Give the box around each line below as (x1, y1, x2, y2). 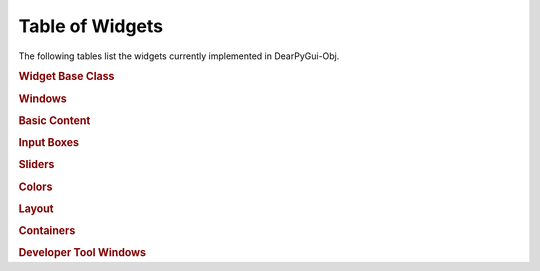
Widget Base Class (18, 70, 115, 84)
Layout (18, 201, 54, 215)
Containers (18, 224, 76, 238)
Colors (18, 180, 53, 194)
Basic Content (18, 113, 91, 127)
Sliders (18, 158, 55, 172)
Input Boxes (18, 136, 80, 150)
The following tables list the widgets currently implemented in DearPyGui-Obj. (18, 50, 340, 62)
